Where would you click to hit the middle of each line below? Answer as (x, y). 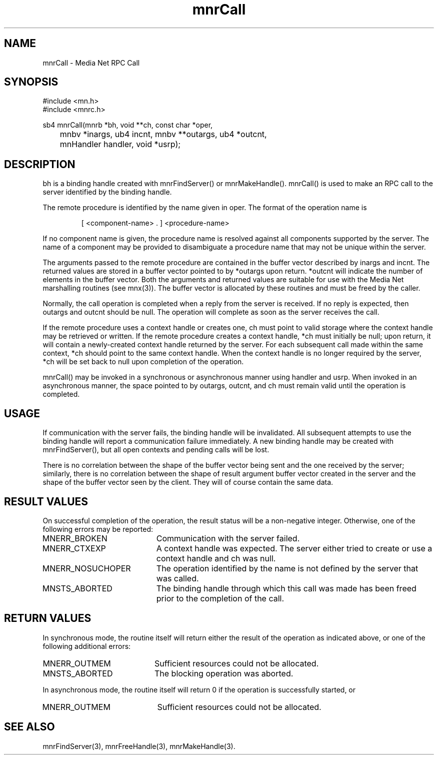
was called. (177, 578)
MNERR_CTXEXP (74, 548)
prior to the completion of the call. (220, 598)
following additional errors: (87, 646)
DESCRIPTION (40, 164)
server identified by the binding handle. (107, 192)
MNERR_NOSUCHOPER (86, 568)
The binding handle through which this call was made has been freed (286, 588)
